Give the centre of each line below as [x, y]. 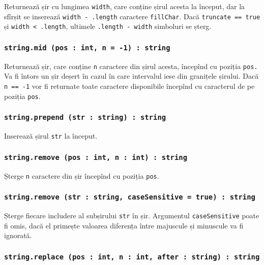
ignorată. [18, 235]
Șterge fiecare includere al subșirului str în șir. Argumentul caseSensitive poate [132, 215]
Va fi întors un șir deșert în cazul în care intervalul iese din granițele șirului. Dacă [131, 76]
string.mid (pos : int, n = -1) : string [87, 47]
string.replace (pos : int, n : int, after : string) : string [132, 257]
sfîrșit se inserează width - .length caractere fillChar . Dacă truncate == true [132, 16]
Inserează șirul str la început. [51, 136]
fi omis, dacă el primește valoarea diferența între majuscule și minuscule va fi [124, 225]
